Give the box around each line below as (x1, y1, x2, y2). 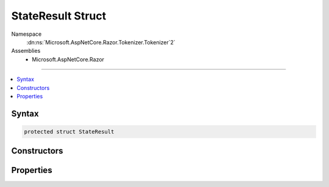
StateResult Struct (11, 9, 107, 22)
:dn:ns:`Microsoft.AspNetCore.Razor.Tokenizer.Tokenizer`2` (26, 38, 176, 46)
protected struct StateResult (24, 128, 115, 135)
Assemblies (11, 47, 41, 55)
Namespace (11, 30, 42, 38)
